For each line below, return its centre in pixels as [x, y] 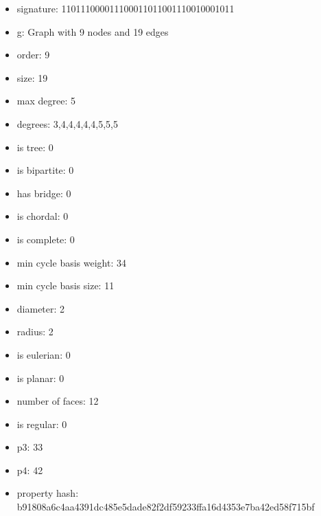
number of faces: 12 [58, 401]
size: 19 [32, 77]
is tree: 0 [35, 147]
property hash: [48, 493]
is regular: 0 [42, 424]
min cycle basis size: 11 [66, 285]
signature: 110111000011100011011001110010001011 [126, 8]
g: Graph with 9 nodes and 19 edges [93, 31]
